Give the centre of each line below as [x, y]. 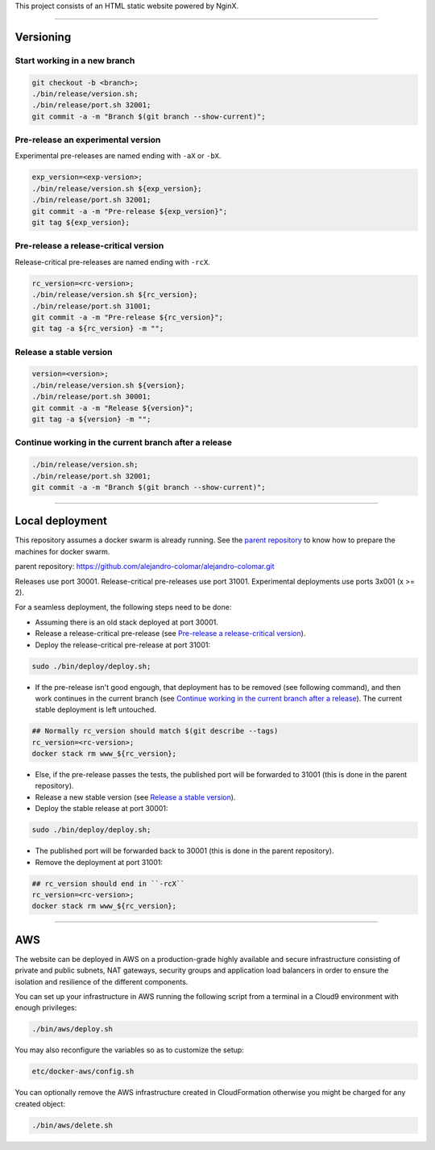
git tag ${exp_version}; [81, 223]
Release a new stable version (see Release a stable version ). [135, 797]
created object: [40, 1104]
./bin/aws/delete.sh [72, 1125]
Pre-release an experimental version [88, 140]
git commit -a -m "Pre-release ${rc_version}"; [127, 317]
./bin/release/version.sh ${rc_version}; [115, 295]
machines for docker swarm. [62, 551]
